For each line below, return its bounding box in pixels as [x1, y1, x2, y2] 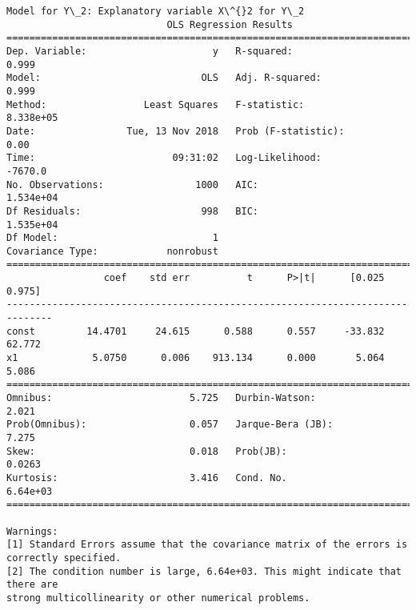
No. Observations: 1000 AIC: [6, 179, 258, 191]
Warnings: [6, 525, 58, 537]
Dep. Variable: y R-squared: [6, 45, 293, 57]
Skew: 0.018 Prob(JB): [6, 445, 287, 457]
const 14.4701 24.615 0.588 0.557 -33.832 [6, 325, 385, 337]
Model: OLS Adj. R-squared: [6, 72, 322, 84]
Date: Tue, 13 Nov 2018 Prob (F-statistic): [6, 125, 345, 137]
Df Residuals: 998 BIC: [6, 205, 258, 217]
